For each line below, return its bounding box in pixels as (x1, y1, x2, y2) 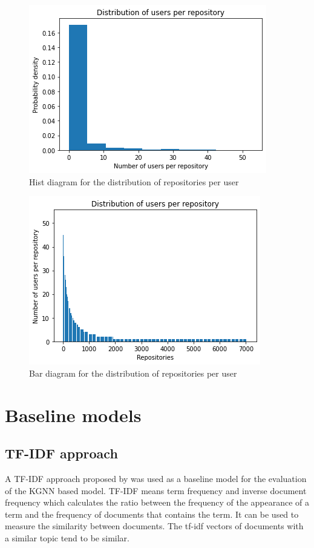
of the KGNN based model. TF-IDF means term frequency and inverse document (5, 484, 307, 497)
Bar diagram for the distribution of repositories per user (29, 366, 237, 379)
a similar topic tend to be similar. (5, 531, 129, 544)
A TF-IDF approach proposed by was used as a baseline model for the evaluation (5, 472, 307, 484)
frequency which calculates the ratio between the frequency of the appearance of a (5, 496, 310, 509)
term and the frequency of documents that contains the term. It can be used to (5, 507, 299, 520)
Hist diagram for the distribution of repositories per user (29, 175, 239, 188)
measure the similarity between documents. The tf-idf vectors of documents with (5, 520, 304, 532)
